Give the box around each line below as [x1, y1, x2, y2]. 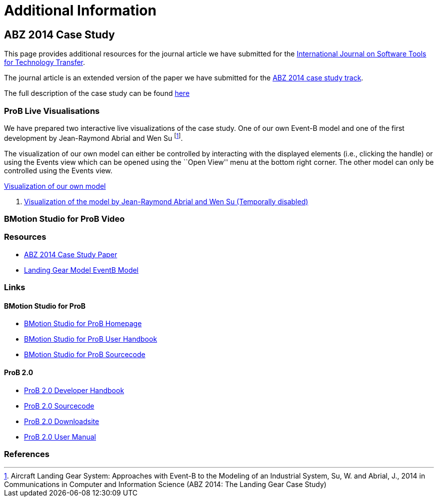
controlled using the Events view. [4, 166, 112, 175]
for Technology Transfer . [4, 58, 85, 67]
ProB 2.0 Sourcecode [24, 401, 94, 410]
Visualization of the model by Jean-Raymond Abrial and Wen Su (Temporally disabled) [24, 197, 308, 206]
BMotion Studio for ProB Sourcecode [24, 350, 145, 359]
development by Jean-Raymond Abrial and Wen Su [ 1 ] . [4, 132, 183, 142]
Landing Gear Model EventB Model [24, 265, 139, 274]
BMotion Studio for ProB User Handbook [24, 335, 157, 344]
